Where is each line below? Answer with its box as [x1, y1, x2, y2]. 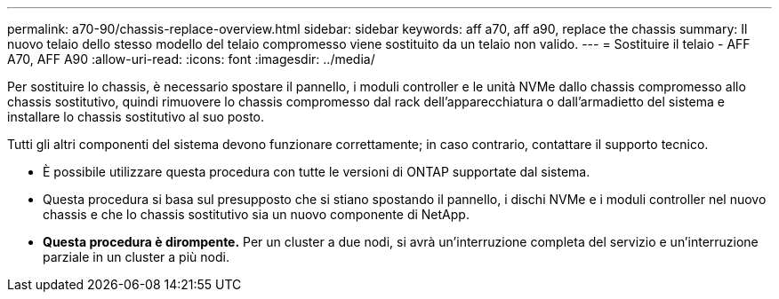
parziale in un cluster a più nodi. [43, 249, 229, 264]
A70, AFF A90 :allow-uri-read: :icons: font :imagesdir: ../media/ [7, 51, 375, 67]
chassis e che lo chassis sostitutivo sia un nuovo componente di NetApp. [43, 207, 470, 222]
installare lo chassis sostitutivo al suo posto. [7, 109, 265, 124]
